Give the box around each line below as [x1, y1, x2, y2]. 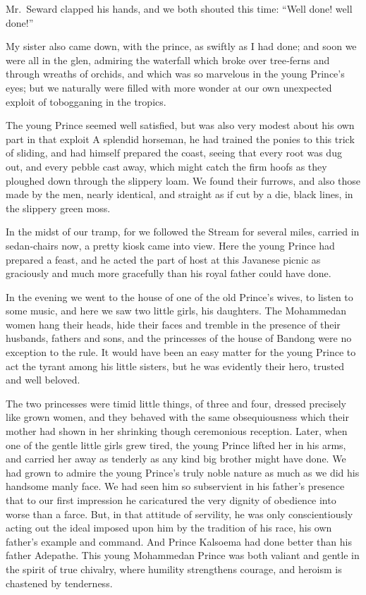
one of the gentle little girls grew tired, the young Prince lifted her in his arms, [6, 437, 346, 452]
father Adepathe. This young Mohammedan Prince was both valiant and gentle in [6, 548, 360, 563]
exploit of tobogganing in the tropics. [6, 94, 166, 109]
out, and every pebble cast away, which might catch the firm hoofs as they [6, 159, 327, 173]
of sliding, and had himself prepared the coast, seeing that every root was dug [6, 145, 342, 160]
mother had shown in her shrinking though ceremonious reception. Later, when [6, 424, 348, 438]
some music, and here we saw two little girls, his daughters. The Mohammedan [6, 303, 347, 318]
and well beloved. [6, 372, 80, 387]
